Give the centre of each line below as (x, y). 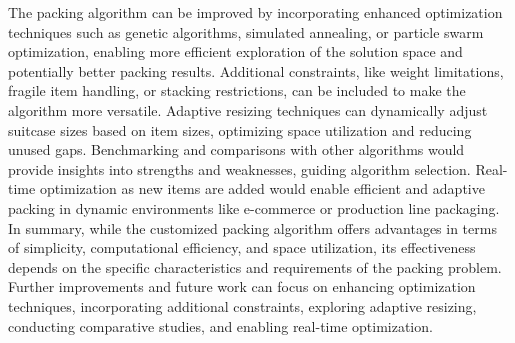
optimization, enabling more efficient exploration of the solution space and (235, 51)
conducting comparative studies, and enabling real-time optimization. (220, 325)
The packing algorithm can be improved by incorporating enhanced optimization (255, 12)
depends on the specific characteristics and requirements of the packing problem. (255, 266)
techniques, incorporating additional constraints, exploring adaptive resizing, (242, 305)
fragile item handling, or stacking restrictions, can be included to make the (237, 90)
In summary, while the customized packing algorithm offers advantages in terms (252, 227)
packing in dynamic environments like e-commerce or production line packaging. (254, 207)
